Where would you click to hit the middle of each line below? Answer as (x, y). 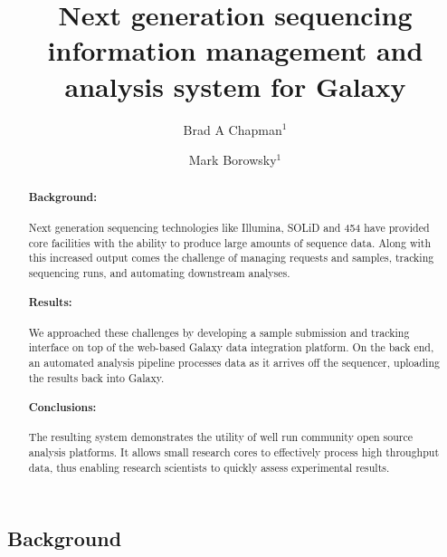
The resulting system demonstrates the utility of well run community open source (221, 437)
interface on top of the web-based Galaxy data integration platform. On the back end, (231, 347)
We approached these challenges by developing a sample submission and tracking (219, 332)
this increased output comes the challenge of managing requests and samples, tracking (231, 258)
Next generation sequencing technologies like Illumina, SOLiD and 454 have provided (229, 227)
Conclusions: (62, 407)
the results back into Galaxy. (96, 377)
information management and (235, 50)
